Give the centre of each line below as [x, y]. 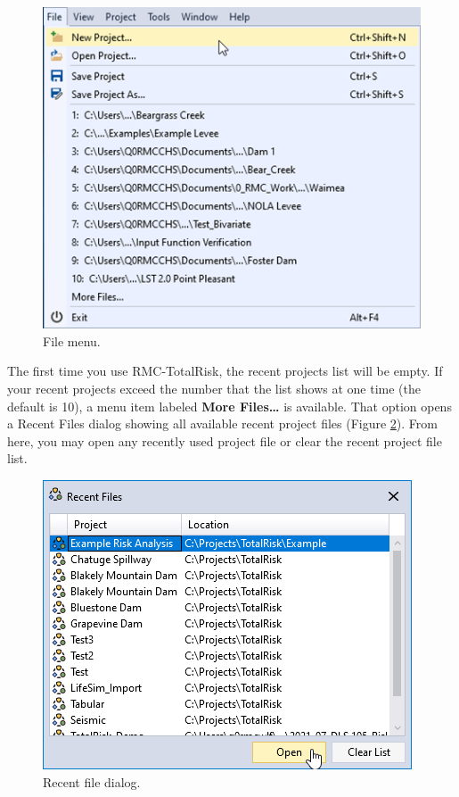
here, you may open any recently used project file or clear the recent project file [225, 440]
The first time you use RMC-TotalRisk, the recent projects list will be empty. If [225, 371]
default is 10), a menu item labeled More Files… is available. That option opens [229, 406]
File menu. [72, 340]
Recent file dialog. [92, 781]
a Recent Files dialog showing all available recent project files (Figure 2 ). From [222, 423]
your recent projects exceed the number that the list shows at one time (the [214, 388]
